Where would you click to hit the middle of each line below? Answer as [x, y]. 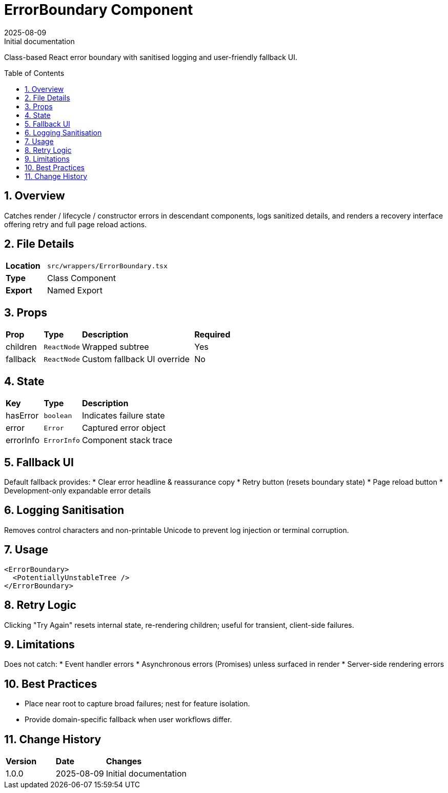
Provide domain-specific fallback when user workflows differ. [128, 720]
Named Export [75, 291]
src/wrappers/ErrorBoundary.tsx [107, 266]
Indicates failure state [123, 416]
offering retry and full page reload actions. [76, 224]
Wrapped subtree [115, 347]
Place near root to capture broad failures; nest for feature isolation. [137, 704]
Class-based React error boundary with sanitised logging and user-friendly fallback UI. [151, 57]
